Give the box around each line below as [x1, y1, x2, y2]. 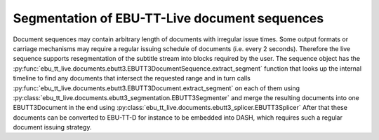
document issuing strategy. [13, 123, 92, 132]
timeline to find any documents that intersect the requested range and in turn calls [13, 74, 251, 83]
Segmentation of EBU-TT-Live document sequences [13, 10, 324, 26]
